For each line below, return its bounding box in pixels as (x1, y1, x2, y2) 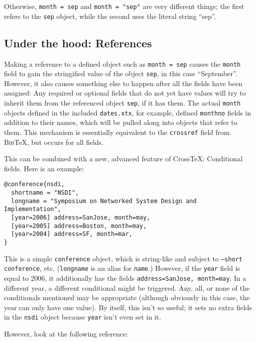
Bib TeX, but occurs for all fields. (4, 136, 104, 147)
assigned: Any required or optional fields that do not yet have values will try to (4, 88, 246, 98)
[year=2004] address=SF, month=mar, (11, 230, 132, 238)
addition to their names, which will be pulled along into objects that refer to (4, 117, 238, 127)
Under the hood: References (4, 35, 152, 50)
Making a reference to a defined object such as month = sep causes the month (4, 58, 241, 69)
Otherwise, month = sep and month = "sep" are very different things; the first (4, 1, 245, 11)
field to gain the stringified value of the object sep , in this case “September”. (4, 68, 238, 79)
